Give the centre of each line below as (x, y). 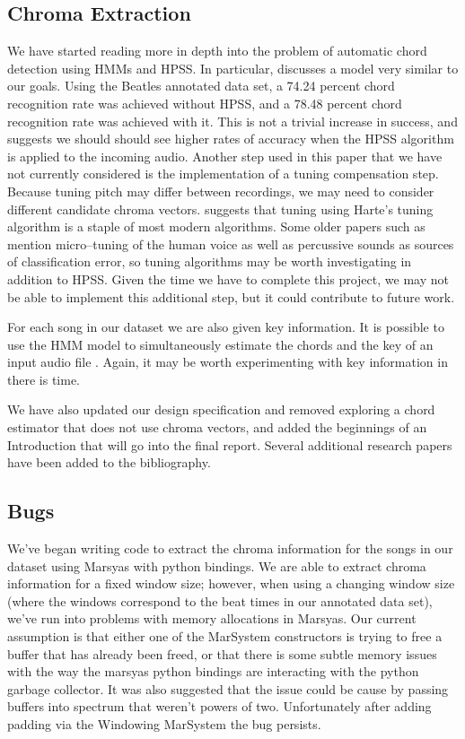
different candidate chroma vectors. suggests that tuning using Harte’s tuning (220, 209)
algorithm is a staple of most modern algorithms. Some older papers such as (216, 226)
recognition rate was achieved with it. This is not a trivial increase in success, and (232, 121)
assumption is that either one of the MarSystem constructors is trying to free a (225, 636)
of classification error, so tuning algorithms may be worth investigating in (210, 261)
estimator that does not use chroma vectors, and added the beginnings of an (217, 427)
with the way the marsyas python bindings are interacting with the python (213, 671)
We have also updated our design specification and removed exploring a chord (221, 409)
